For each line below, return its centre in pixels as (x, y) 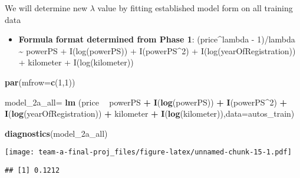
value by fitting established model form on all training (195, 8)
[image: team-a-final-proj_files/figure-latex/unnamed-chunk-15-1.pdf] (148, 152)
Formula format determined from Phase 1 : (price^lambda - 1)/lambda (157, 39)
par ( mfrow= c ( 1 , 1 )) (40, 82)
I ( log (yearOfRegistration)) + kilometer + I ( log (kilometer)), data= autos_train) (150, 113)
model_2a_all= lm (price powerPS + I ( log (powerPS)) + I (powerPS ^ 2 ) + (146, 102)
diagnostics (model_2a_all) (56, 133)
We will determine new (46, 8)
